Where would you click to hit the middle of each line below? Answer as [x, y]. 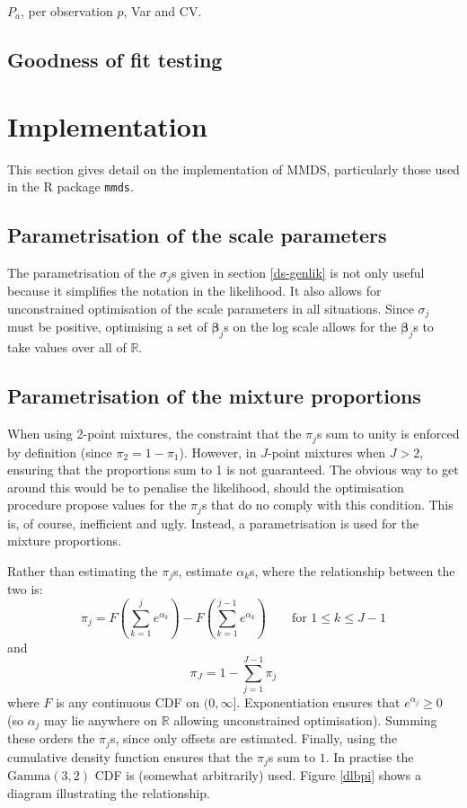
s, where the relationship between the [352, 570]
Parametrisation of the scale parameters [197, 235]
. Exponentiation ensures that [318, 702]
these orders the [51, 738]
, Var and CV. [163, 11]
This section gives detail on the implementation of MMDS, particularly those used [233, 169]
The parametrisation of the [82, 272]
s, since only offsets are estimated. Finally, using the [254, 738]
